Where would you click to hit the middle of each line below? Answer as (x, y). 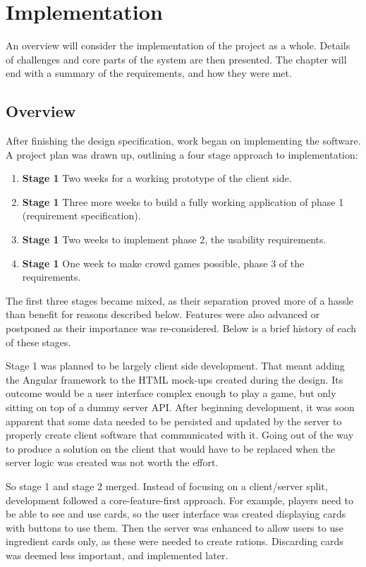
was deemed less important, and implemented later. (117, 555)
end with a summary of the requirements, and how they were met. (149, 73)
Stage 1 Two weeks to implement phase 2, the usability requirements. (174, 239)
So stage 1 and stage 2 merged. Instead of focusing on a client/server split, (167, 486)
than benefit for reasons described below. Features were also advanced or (163, 314)
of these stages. (38, 342)
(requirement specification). (81, 215)
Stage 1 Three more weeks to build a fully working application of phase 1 (183, 201)
